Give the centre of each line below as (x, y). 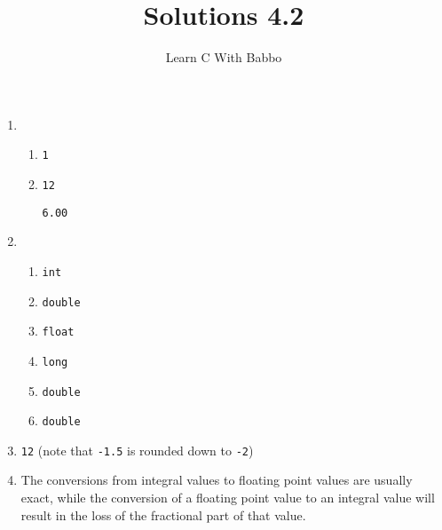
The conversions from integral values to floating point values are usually (217, 480)
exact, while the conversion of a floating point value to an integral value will (228, 498)
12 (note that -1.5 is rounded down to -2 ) (137, 450)
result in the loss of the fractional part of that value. (163, 514)
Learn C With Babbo (224, 57)
